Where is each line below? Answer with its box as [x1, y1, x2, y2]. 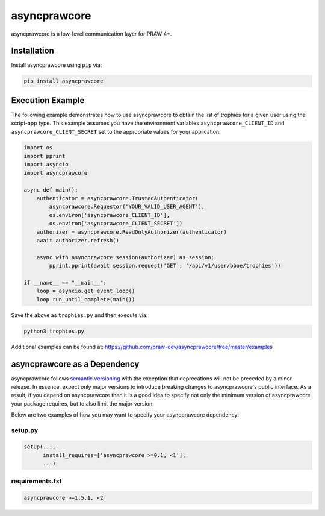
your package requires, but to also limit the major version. [11, 400, 154, 407]
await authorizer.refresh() [36, 237, 120, 244]
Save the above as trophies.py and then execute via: [11, 311, 148, 319]
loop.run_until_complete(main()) [36, 296, 135, 303]
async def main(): [23, 186, 78, 193]
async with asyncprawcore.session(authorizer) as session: [36, 254, 215, 260]
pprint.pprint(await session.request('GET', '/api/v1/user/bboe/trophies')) [49, 262, 281, 269]
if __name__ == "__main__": [23, 279, 107, 286]
